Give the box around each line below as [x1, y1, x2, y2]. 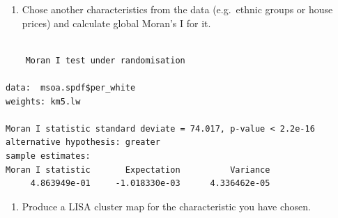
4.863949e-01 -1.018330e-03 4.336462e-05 [30, 178, 270, 189]
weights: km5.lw [6, 96, 81, 107]
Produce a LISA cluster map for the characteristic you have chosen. [22, 198, 311, 213]
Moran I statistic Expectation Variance [6, 164, 270, 175]
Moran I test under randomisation [25, 55, 185, 65]
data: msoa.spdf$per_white [6, 82, 136, 93]
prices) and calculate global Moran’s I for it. [22, 15, 211, 30]
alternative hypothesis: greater [6, 137, 160, 148]
